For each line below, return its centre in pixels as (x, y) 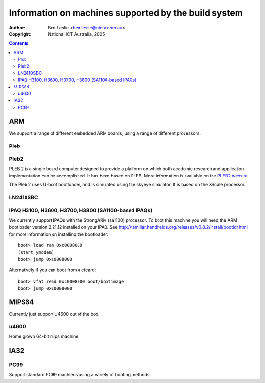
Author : (17, 28)
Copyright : (20, 34)
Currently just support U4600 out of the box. (54, 314)
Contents (19, 43)
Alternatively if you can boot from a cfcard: (53, 270)
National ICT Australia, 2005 (76, 34)
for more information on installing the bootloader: (59, 234)
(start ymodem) (36, 252)
